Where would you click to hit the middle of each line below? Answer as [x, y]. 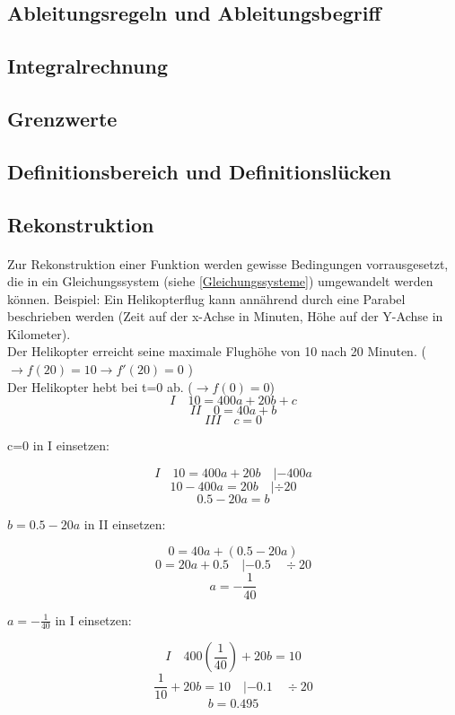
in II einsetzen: [125, 523]
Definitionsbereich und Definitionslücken [199, 171]
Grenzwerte [62, 118]
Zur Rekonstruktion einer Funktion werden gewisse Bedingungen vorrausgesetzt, [228, 263]
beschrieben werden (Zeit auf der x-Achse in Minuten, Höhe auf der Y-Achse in [225, 316]
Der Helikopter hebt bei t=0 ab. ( [100, 386]
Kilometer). [39, 333]
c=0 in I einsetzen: [59, 445]
